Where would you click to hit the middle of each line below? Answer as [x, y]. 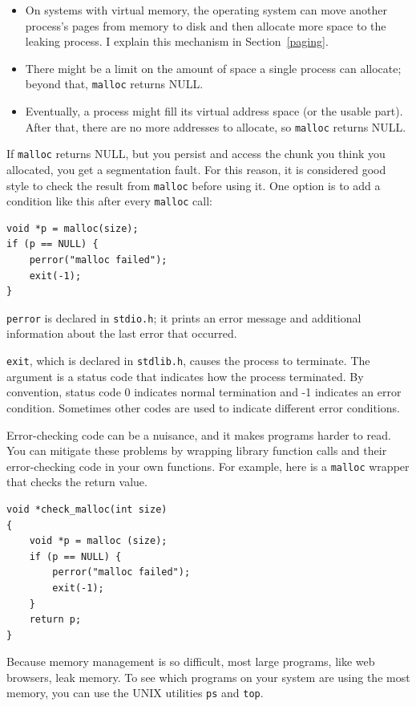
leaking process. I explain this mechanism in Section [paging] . [177, 41]
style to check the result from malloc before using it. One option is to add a [194, 185]
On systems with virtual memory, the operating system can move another [206, 10]
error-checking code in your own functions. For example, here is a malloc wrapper [208, 466]
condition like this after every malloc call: [110, 201]
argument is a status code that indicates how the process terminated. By [185, 376]
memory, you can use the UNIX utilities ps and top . [135, 693]
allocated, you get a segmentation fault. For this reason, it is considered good [196, 169]
